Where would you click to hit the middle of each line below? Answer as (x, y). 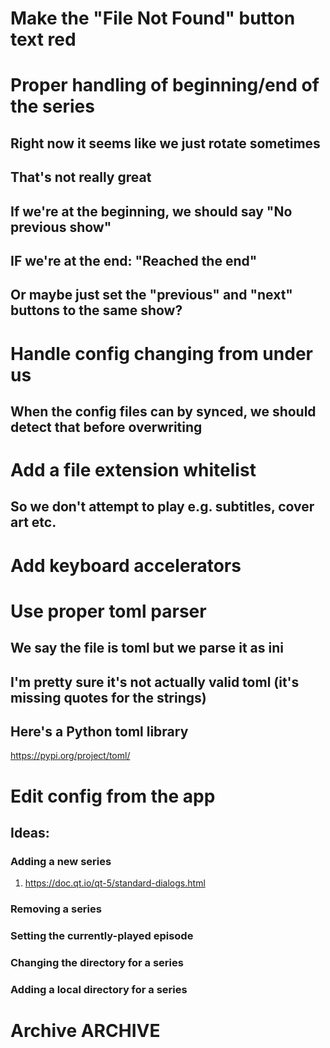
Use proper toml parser (108, 611)
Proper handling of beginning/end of (165, 85)
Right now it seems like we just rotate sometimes (165, 143)
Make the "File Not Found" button (153, 18)
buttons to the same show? (96, 310)
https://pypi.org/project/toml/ (70, 756)
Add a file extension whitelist (133, 470)
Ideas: (30, 833)
